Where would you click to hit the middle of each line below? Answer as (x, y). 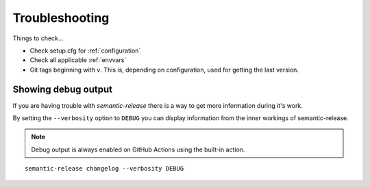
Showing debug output (63, 89)
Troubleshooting (61, 18)
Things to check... (38, 38)
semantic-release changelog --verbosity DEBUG (104, 169)
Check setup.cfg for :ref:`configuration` (85, 51)
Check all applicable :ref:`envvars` (78, 60)
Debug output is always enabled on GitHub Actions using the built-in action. (138, 149)
